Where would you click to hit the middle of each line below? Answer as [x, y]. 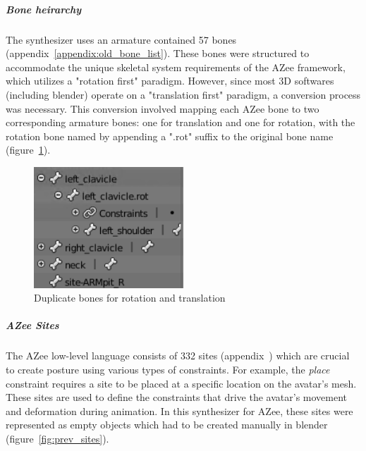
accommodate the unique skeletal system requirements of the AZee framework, [176, 67]
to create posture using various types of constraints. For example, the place [168, 370]
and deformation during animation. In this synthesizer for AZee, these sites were [179, 410]
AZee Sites [32, 325]
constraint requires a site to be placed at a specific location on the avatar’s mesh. [181, 383]
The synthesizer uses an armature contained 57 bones [121, 39]
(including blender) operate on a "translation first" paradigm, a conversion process [183, 94]
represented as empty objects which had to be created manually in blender [167, 425]
